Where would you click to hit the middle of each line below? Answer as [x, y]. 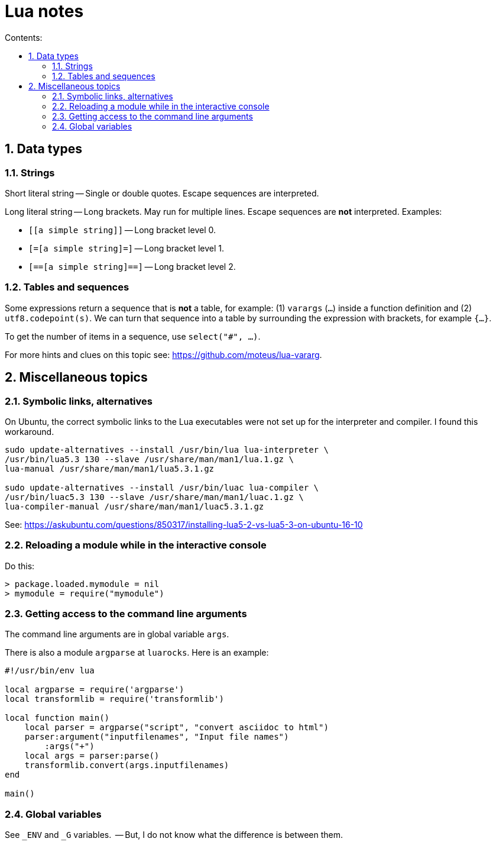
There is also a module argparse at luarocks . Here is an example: [137, 653]
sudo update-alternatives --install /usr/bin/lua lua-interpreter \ [167, 449]
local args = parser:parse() [92, 756]
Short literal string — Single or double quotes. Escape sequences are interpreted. [162, 193]
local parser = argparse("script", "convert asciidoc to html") [176, 728]
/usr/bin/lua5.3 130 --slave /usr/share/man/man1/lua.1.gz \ [149, 459]
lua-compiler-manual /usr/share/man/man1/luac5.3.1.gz [134, 506]
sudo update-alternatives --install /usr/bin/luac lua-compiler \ [162, 487]
